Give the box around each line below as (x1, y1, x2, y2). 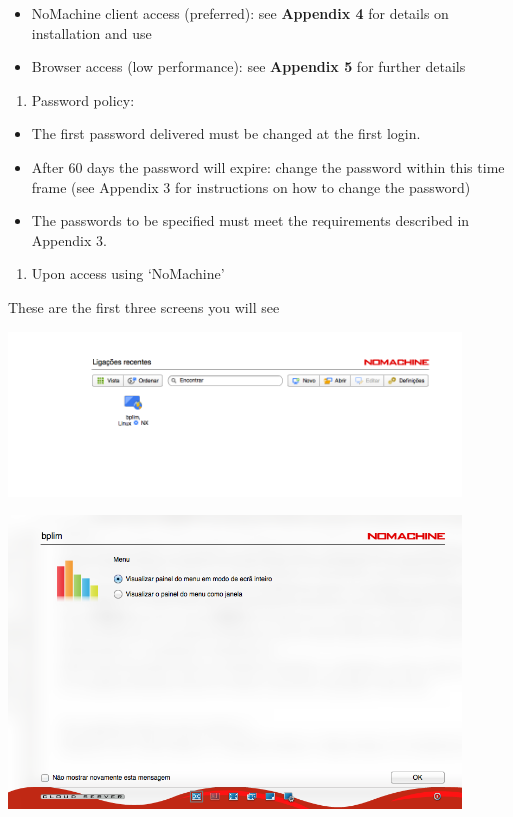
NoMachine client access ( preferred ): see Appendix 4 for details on (31, 3, 449, 23)
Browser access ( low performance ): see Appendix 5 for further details (31, 56, 466, 77)
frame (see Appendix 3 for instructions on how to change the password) (31, 176, 471, 197)
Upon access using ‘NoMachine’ (31, 263, 225, 284)
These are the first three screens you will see (8, 296, 280, 317)
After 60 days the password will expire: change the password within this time (31, 156, 505, 177)
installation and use (31, 22, 152, 43)
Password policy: (31, 89, 135, 110)
